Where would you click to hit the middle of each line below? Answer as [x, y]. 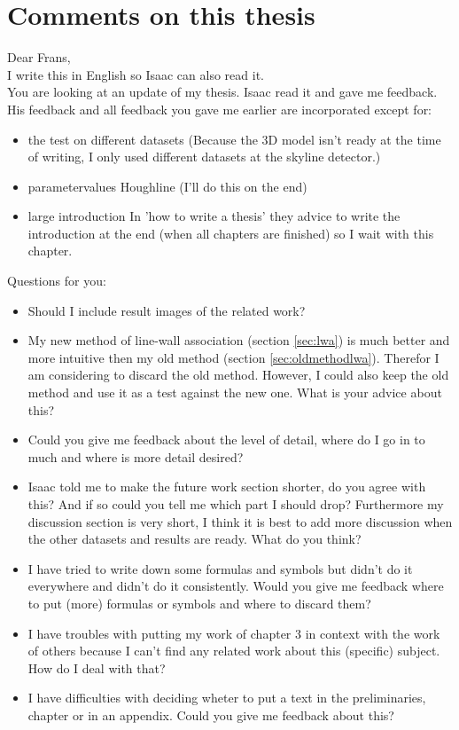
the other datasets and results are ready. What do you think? [194, 539]
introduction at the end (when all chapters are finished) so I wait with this [231, 233]
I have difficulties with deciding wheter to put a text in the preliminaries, [227, 698]
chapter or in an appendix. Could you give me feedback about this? [211, 714]
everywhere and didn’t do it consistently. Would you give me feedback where [236, 586]
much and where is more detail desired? [136, 456]
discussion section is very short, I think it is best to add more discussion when [240, 521]
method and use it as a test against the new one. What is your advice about [235, 392]
